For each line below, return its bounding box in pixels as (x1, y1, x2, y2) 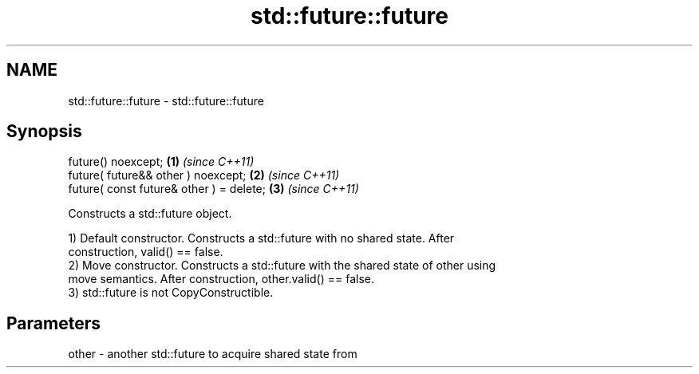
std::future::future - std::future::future (68, 93, 264, 108)
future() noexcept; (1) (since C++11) (68, 155, 255, 169)
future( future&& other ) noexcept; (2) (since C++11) (68, 168, 340, 183)
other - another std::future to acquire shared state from (68, 347, 357, 361)
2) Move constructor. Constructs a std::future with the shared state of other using (68, 258, 496, 273)
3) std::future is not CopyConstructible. (68, 285, 274, 300)
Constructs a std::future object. (68, 207, 232, 221)
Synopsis (6, 121, 82, 142)
